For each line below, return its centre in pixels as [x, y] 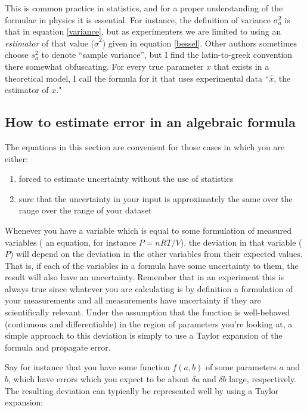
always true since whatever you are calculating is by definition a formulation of [149, 288]
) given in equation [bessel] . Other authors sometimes [200, 43]
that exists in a [241, 66]
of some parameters [241, 367]
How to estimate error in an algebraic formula [150, 122]
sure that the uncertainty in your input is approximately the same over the [156, 198]
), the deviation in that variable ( [241, 242]
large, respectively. [263, 379]
